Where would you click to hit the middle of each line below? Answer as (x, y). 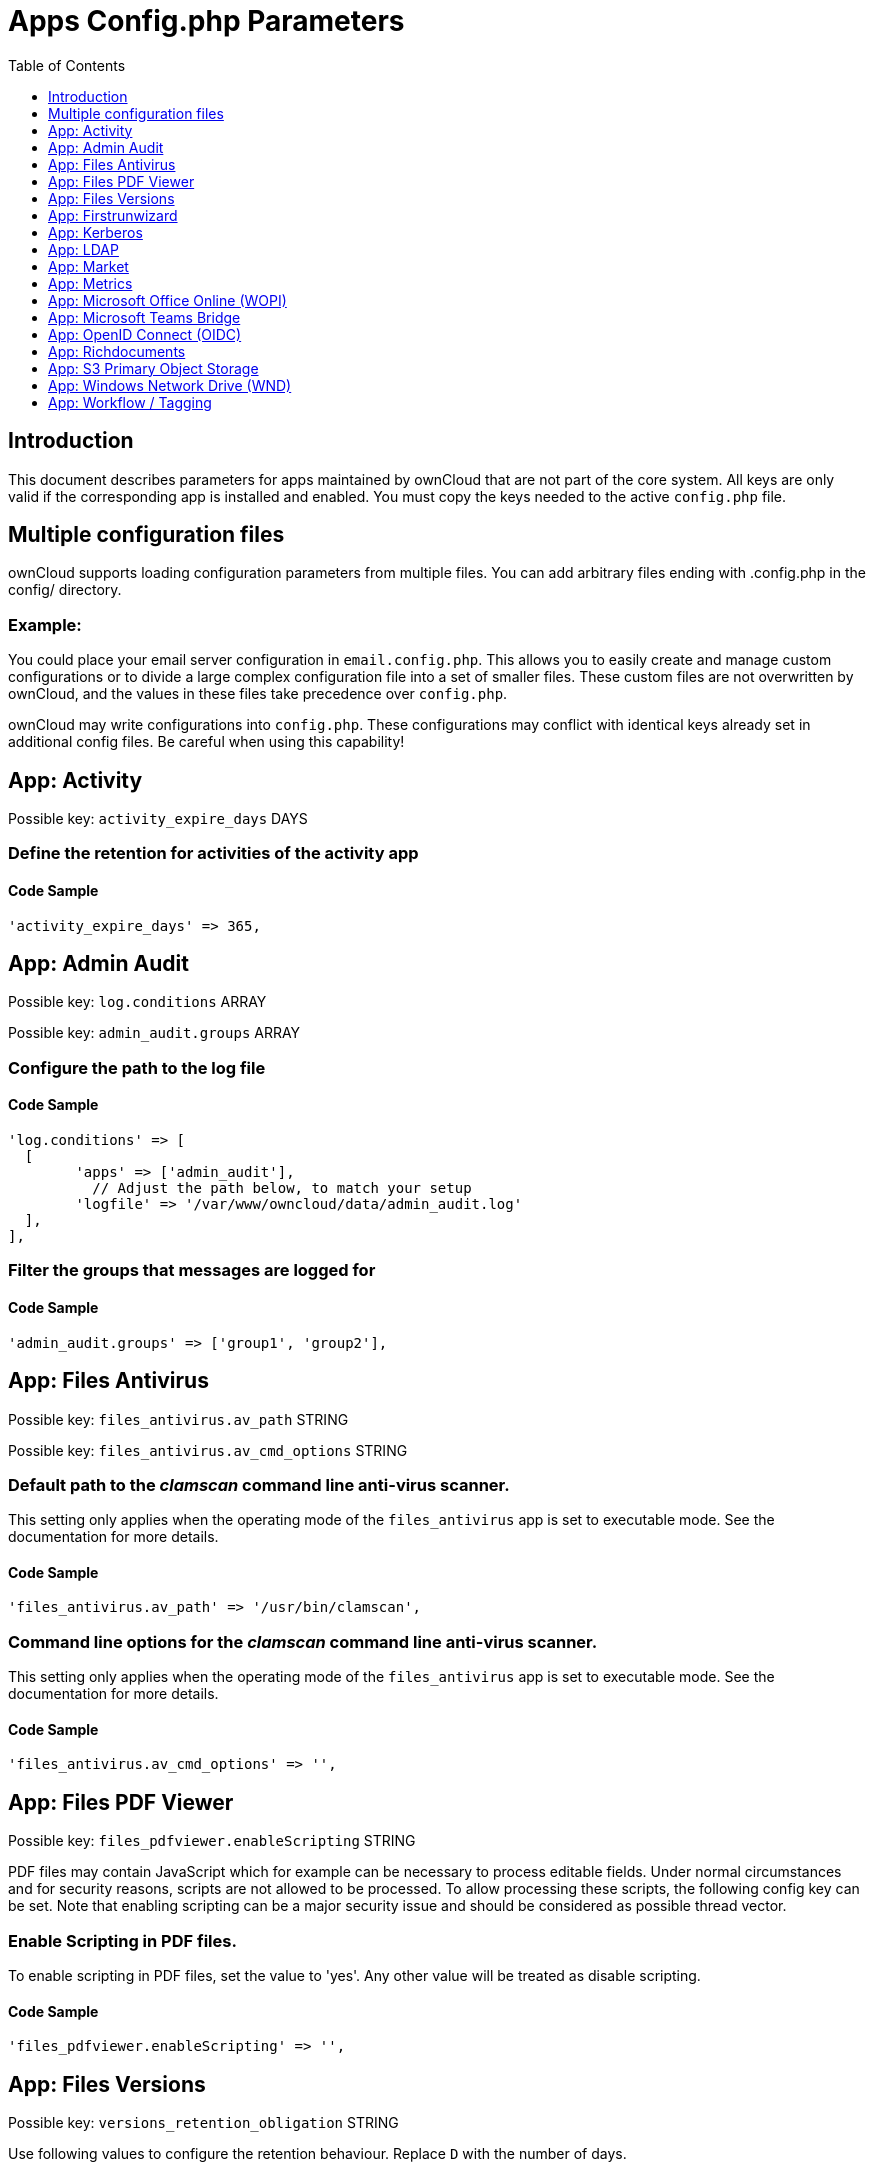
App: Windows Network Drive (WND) (170, 385)
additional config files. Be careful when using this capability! (206, 742)
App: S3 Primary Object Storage (153, 368)
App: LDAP (83, 249)
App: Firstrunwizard (113, 215)
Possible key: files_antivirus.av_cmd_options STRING (208, 1450)
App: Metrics (90, 283)
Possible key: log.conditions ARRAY (137, 1002)
